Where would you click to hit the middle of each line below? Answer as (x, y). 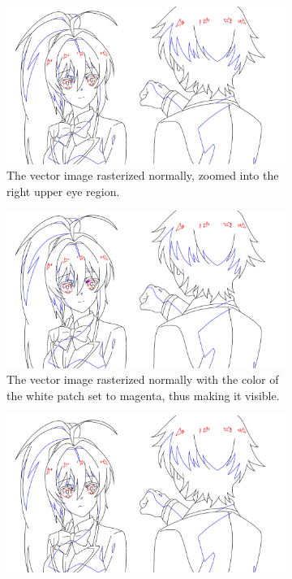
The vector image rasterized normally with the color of (143, 379)
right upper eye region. (63, 191)
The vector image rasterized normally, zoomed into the (143, 175)
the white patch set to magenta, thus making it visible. (143, 395)
